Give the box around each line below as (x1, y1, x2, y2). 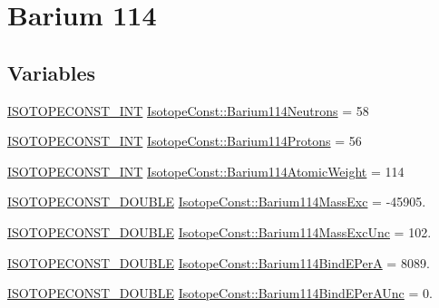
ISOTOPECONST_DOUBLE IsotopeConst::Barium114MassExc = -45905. (7, 192, 426, 211)
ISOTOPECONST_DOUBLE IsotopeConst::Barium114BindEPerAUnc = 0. (7, 284, 433, 303)
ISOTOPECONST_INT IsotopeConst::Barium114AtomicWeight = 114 (7, 161, 405, 180)
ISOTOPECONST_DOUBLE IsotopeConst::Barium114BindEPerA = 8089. (7, 253, 430, 272)
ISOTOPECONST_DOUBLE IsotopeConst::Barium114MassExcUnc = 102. (7, 222, 432, 241)
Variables (7, 58, 96, 86)
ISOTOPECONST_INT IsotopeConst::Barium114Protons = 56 (7, 131, 362, 150)
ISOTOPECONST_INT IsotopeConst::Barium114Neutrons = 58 (7, 101, 369, 120)
